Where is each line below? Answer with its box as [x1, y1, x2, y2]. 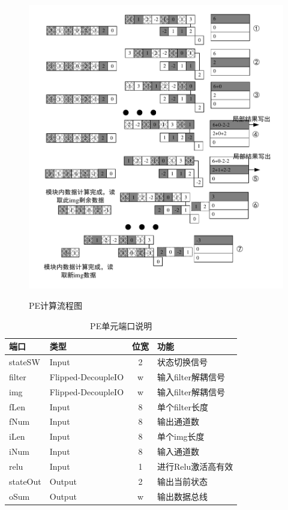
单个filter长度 [157, 400, 208, 413]
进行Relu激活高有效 [157, 460, 233, 472]
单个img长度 [157, 430, 205, 443]
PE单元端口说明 [90, 319, 152, 332]
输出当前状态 [157, 475, 208, 487]
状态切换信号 [157, 356, 208, 368]
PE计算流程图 [29, 299, 83, 312]
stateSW [9, 356, 40, 368]
